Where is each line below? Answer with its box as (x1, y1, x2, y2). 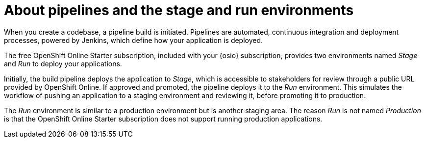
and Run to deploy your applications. (4, 59, 122, 68)
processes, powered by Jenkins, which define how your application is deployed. (4, 36, 263, 44)
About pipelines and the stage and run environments (4, 2, 354, 19)
